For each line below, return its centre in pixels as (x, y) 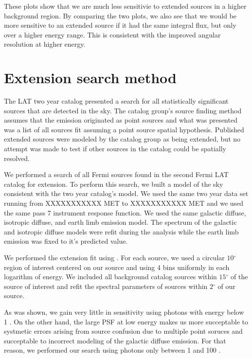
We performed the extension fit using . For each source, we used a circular (114, 257)
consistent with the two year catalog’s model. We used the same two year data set (126, 193)
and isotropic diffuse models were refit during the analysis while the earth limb (121, 231)
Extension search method (90, 78)
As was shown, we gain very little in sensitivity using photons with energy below (124, 312)
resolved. (17, 158)
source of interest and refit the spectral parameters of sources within (106, 286)
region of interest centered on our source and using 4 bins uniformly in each (117, 267)
